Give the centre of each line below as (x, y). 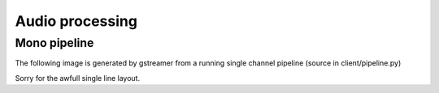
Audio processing (76, 21)
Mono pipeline (54, 43)
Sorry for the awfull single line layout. (78, 78)
